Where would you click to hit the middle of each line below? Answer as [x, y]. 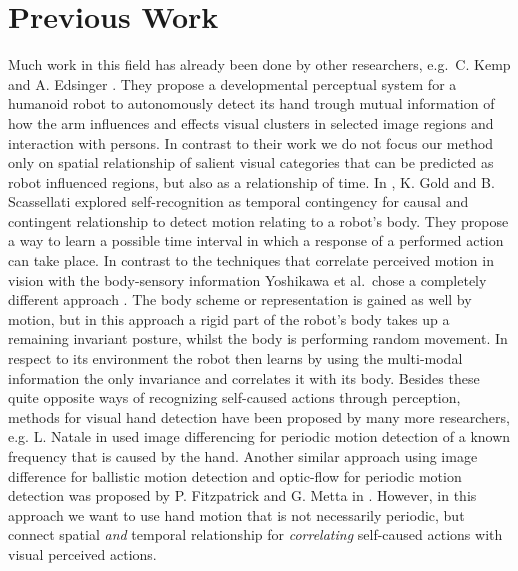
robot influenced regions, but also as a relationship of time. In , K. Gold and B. [251, 181]
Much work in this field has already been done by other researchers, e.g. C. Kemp [259, 64]
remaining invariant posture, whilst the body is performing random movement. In [258, 338]
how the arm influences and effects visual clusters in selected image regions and [251, 122]
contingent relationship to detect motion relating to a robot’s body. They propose [258, 220]
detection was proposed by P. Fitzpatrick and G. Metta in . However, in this [242, 495]
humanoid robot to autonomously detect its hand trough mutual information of [251, 103]
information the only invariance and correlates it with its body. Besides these [244, 377]
